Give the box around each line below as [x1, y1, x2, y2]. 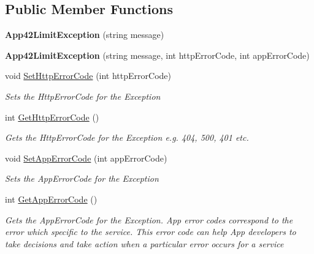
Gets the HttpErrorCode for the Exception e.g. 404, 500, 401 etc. [5, 131, 249, 144]
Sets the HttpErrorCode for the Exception [5, 89, 161, 102]
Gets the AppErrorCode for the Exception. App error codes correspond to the [5, 213, 293, 226]
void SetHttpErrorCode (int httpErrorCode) [5, 69, 171, 82]
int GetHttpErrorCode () [5, 110, 99, 123]
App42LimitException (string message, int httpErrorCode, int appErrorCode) [5, 48, 310, 61]
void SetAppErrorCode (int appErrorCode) [5, 151, 167, 164]
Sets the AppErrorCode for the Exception [5, 172, 159, 185]
